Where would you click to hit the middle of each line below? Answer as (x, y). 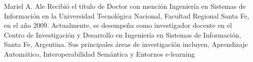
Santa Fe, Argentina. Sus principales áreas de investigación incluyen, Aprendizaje (126, 44)
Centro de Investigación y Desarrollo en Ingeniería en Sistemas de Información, (123, 34)
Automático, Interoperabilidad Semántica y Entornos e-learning (100, 53)
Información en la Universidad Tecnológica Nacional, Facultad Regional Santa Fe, (127, 15)
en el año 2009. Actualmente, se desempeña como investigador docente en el (118, 25)
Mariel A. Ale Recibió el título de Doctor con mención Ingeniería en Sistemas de (125, 6)
